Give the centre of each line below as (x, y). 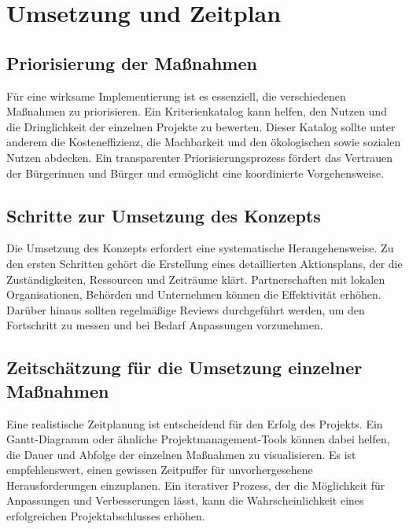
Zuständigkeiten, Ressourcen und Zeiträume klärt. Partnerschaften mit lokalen (196, 279)
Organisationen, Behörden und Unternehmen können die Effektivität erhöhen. (194, 294)
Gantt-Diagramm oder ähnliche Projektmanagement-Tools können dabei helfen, (198, 439)
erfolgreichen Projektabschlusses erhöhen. (106, 516)
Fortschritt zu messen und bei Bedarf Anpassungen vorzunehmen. (165, 325)
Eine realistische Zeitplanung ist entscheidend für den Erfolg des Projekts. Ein (195, 423)
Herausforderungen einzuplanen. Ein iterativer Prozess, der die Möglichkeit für (196, 485)
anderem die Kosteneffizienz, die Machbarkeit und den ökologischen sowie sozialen (204, 142)
